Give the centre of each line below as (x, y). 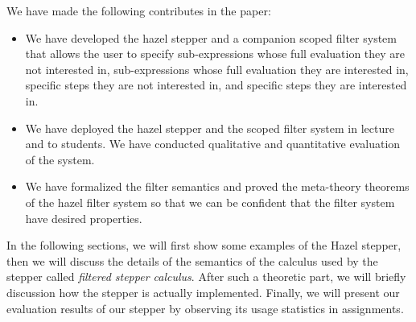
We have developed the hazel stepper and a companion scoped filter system (211, 37)
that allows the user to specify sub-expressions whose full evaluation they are (215, 54)
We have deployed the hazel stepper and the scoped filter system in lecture (210, 128)
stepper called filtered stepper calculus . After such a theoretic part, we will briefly (206, 277)
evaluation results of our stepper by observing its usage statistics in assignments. (205, 308)
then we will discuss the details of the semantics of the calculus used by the (192, 260)
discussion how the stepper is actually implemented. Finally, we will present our (203, 292)
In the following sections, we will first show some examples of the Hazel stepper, (204, 245)
